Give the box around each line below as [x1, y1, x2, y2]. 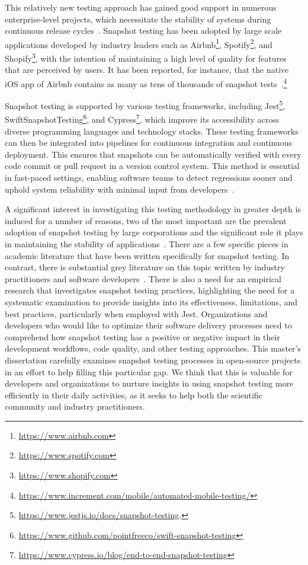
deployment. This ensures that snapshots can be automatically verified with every [5, 148, 301, 160]
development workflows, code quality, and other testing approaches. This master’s [5, 342, 301, 355]
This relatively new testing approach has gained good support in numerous [5, 1, 277, 13]
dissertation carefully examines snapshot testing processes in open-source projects [5, 353, 301, 366]
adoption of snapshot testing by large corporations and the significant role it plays [5, 226, 303, 238]
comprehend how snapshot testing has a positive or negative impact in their [5, 330, 280, 343]
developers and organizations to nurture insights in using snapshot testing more [5, 377, 294, 390]
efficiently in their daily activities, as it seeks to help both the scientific [5, 388, 262, 401]
